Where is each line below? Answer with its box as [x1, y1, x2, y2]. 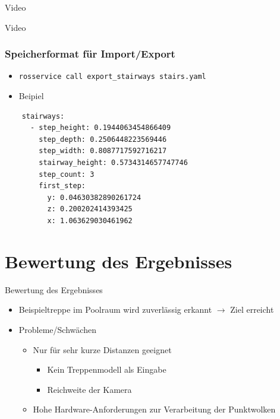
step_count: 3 [39, 170, 95, 179]
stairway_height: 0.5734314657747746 [39, 158, 188, 167]
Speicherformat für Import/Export [5, 46, 175, 61]
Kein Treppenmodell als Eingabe [47, 363, 166, 376]
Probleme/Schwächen [18, 323, 96, 335]
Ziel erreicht [230, 303, 274, 316]
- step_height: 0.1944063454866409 [30, 123, 171, 132]
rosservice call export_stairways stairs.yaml [18, 72, 206, 81]
